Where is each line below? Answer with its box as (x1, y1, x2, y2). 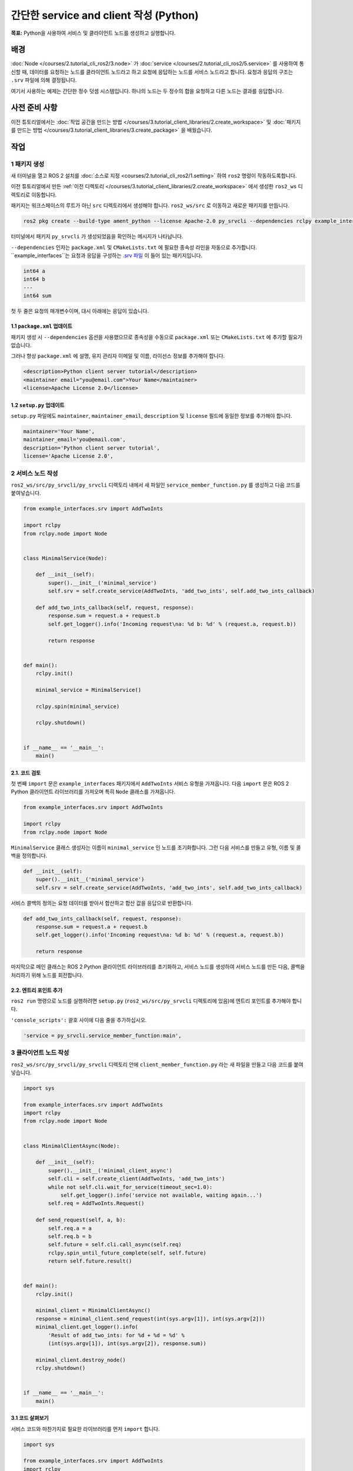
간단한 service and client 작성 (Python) (11, 9, 199, 22)
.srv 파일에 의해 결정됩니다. (11, 76, 77, 84)
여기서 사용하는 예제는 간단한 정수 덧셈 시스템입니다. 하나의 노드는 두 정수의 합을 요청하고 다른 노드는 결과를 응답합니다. (11, 87, 284, 94)
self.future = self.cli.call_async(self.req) (48, 1242, 182, 1248)
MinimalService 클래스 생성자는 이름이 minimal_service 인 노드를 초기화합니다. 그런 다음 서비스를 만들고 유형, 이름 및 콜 (11, 844, 301, 851)
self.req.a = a (48, 1224, 92, 1232)
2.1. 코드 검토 (11, 769, 41, 776)
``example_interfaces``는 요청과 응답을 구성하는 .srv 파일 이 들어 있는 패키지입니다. (11, 252, 203, 259)
